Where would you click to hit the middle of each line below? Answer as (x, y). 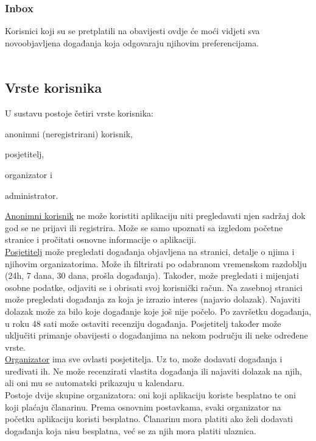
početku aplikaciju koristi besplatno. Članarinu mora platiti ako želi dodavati (149, 419)
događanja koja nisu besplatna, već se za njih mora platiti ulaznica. (131, 430)
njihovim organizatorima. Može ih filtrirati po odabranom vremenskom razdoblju (156, 263)
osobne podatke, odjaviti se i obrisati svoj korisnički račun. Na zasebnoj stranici (154, 287)
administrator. (32, 195)
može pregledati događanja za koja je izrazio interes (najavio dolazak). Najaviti (153, 299)
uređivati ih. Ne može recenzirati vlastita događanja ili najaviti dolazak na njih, (153, 371)
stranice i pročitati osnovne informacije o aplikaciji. (101, 239)
